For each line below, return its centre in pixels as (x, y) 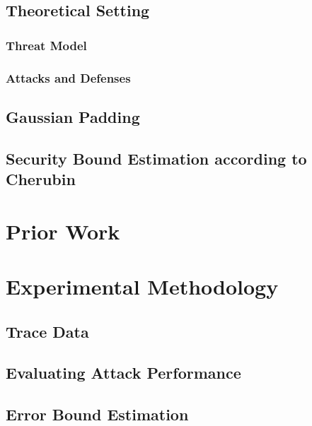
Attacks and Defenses (68, 77)
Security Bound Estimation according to (156, 158)
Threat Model (46, 45)
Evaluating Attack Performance (123, 373)
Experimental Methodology (142, 286)
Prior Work (63, 231)
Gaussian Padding (73, 116)
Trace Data (47, 331)
